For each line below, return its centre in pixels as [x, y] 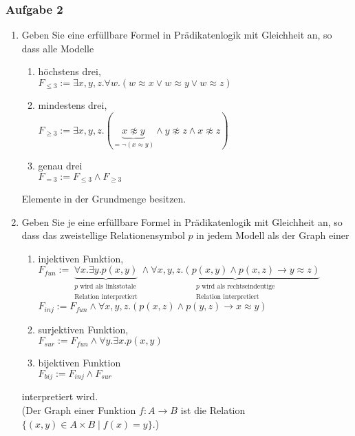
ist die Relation [213, 409]
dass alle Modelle [58, 48]
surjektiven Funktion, [83, 329]
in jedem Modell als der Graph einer [273, 235]
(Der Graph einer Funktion [79, 409]
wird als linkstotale [108, 287]
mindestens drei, [73, 105]
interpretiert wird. [60, 396]
